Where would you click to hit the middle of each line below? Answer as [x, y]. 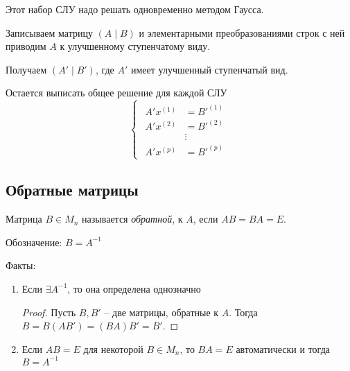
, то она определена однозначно [134, 288]
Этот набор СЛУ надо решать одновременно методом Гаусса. [135, 9]
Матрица [24, 219]
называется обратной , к [132, 219]
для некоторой [113, 348]
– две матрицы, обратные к [161, 312]
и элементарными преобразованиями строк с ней [242, 32]
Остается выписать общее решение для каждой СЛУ [116, 93]
